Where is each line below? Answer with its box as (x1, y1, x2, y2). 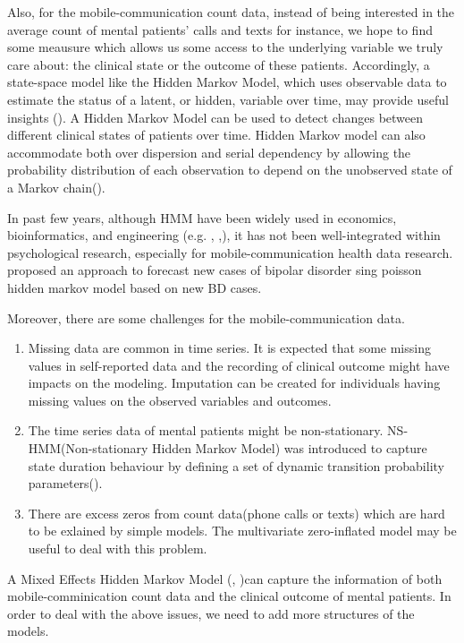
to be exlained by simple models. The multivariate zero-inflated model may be (28, 521, 457, 540)
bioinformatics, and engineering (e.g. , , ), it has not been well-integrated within (7, 226, 441, 244)
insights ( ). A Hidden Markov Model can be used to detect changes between (7, 107, 424, 126)
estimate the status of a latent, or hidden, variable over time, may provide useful (7, 90, 449, 108)
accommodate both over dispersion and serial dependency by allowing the (7, 142, 411, 161)
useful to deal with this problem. (28, 539, 207, 558)
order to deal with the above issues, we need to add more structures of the (7, 604, 415, 622)
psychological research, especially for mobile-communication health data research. (7, 243, 453, 261)
